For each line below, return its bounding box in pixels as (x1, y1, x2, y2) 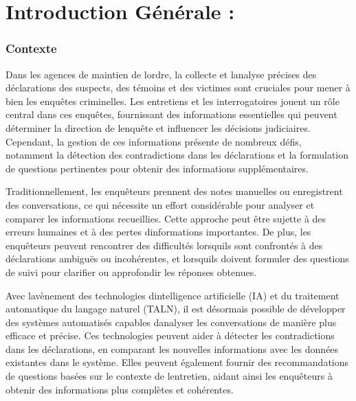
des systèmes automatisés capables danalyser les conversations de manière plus (5, 314, 337, 329)
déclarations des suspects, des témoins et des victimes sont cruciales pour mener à (5, 80, 351, 95)
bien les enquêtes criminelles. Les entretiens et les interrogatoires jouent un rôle (5, 93, 340, 108)
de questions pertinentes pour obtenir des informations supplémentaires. (5, 161, 309, 175)
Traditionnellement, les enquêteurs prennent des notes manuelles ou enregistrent (5, 184, 343, 198)
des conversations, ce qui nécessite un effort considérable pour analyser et (5, 197, 315, 211)
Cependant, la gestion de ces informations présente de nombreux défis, (5, 134, 302, 148)
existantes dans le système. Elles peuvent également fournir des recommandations (5, 355, 349, 369)
